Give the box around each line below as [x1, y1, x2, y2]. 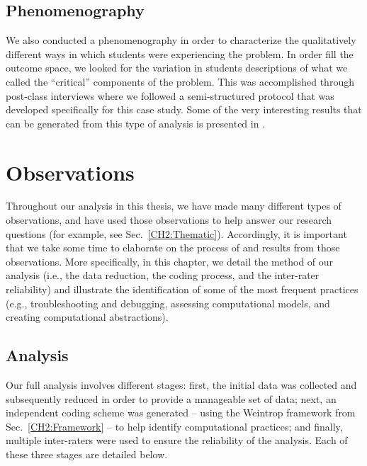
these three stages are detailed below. [6, 447, 168, 461]
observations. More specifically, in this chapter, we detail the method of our [6, 254, 334, 268]
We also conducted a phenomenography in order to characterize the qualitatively [6, 33, 356, 47]
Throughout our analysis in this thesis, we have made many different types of [6, 198, 341, 213]
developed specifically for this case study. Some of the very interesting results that [6, 102, 362, 117]
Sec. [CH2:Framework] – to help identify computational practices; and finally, [6, 419, 343, 433]
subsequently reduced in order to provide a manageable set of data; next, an [6, 391, 337, 406]
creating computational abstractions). [6, 309, 169, 324]
